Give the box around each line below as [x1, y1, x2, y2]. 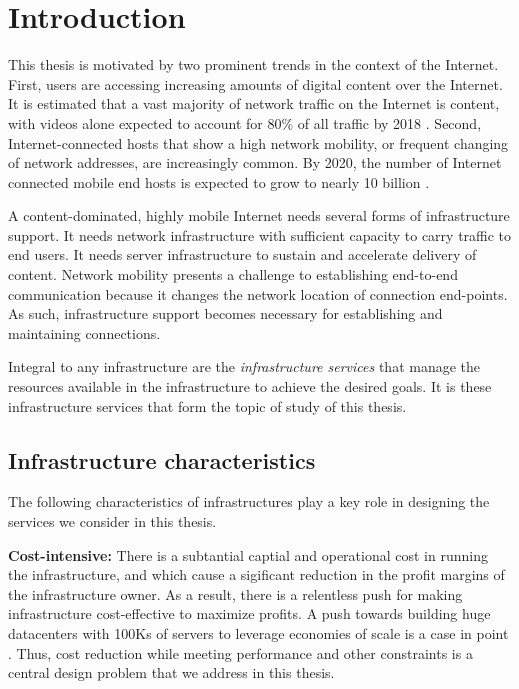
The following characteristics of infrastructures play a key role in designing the [8, 491, 490, 512]
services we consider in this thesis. [8, 511, 217, 532]
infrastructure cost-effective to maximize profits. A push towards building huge [8, 603, 491, 624]
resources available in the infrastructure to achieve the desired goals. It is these [8, 376, 492, 397]
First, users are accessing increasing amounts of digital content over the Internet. [8, 73, 503, 94]
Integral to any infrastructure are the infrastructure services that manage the [8, 356, 481, 377]
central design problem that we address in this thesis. [8, 662, 335, 683]
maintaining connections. [8, 322, 161, 343]
